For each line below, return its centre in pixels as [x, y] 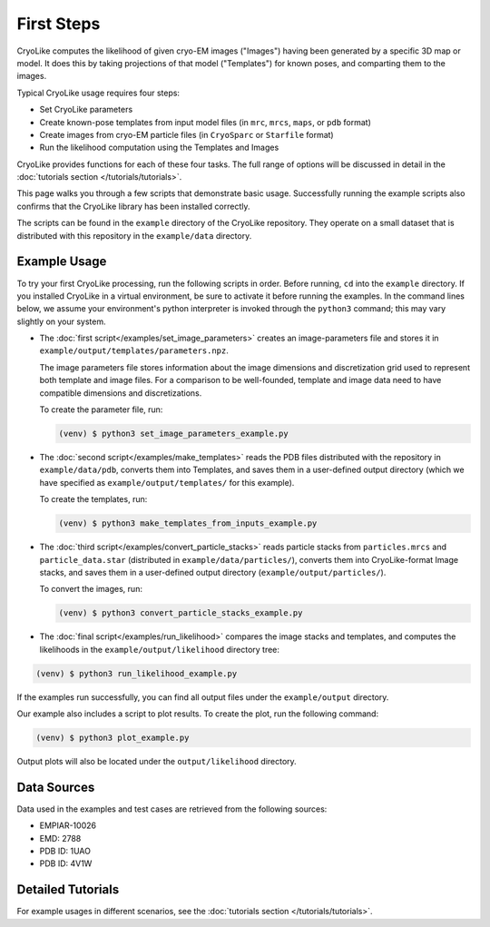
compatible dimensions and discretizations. [121, 393]
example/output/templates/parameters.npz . [134, 350]
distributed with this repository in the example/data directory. [134, 235]
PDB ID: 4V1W [66, 863]
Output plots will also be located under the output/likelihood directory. [157, 762]
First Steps [59, 24]
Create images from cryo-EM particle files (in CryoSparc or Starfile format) [187, 134]
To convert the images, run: [91, 589]
